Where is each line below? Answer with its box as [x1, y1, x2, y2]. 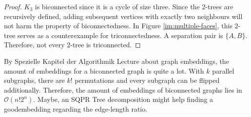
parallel [212, 65, 234, 76]
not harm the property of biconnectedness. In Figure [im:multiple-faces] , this [4, 20, 232, 31]
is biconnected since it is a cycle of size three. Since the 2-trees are [35, 1, 233, 11]
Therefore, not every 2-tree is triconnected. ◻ [4, 39, 141, 50]
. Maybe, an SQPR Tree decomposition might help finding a [33, 94, 213, 104]
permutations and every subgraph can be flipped [75, 75, 220, 85]
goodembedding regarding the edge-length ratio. [4, 104, 148, 114]
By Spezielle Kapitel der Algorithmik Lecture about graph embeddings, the [4, 56, 229, 66]
